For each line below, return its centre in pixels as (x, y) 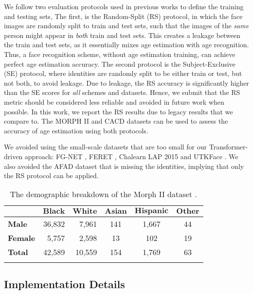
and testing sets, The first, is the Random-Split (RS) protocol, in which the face (123, 16)
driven (13, 156)
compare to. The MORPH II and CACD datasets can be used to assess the (116, 121)
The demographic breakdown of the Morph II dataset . (103, 194)
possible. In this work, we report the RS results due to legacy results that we (118, 111)
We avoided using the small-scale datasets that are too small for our (106, 147)
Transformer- (228, 147)
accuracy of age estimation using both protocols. (76, 130)
